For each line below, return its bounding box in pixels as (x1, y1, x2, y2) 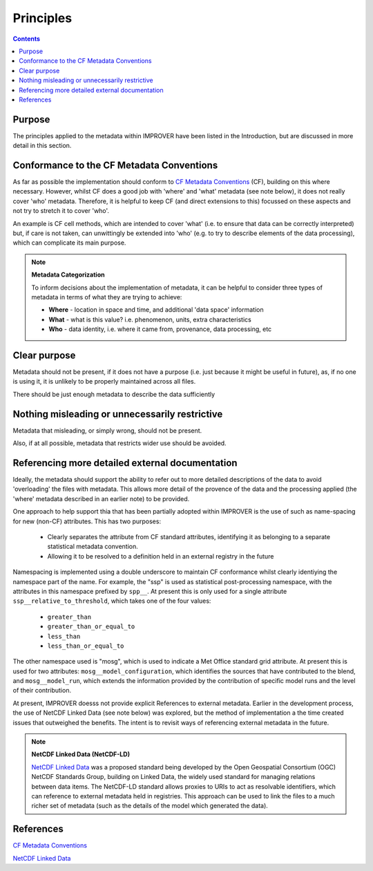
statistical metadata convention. (47, 543, 138, 551)
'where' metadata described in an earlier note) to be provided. (12, 494, 190, 503)
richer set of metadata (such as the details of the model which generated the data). (31, 802, 269, 810)
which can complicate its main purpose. (12, 238, 126, 247)
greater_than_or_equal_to (47, 623, 135, 630)
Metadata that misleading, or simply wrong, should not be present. (12, 426, 202, 435)
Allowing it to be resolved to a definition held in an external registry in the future (47, 552, 274, 560)
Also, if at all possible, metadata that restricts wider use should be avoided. (12, 439, 227, 447)
